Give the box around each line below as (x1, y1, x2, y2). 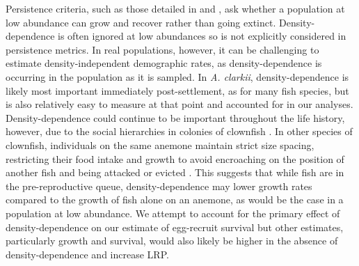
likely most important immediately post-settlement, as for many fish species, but (6, 83, 349, 97)
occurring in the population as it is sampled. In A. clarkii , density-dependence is (6, 69, 349, 84)
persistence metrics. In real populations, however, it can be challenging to (6, 42, 319, 56)
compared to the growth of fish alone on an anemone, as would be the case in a (6, 192, 344, 207)
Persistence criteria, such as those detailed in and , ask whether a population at (6, 1, 345, 15)
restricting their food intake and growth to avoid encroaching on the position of (6, 151, 344, 166)
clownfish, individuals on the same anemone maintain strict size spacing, (6, 137, 314, 152)
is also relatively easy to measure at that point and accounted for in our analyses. (6, 97, 353, 111)
